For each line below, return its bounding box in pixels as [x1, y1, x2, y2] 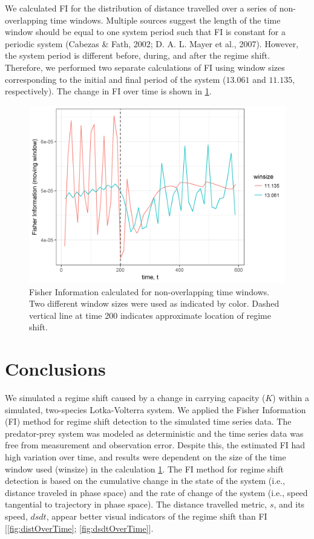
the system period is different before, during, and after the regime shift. [5, 49, 270, 62]
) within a [272, 391, 310, 403]
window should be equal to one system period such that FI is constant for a [5, 25, 286, 38]
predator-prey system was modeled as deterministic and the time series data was [5, 426, 304, 439]
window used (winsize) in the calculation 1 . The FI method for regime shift [5, 462, 284, 475]
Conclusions [5, 356, 106, 381]
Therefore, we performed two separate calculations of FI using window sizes [5, 60, 285, 73]
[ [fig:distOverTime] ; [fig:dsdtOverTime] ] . [5, 521, 154, 534]
